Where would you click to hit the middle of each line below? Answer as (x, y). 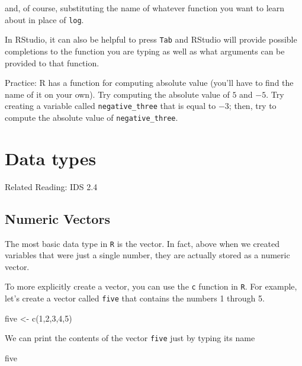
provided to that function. (52, 62)
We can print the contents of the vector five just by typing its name (130, 338)
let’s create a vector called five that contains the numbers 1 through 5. (135, 298)
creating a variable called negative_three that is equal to (110, 106)
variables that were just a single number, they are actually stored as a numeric (147, 255)
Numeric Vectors (57, 218)
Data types (51, 158)
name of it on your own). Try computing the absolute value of (117, 94)
